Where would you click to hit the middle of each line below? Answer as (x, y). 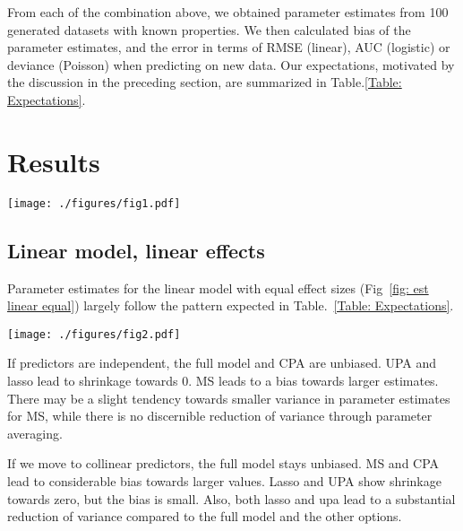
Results (54, 161)
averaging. (35, 433)
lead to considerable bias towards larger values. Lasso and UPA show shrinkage (224, 480)
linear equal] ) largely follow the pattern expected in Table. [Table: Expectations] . (231, 305)
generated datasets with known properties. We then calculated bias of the (209, 29)
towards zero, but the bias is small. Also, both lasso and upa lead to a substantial (231, 498)
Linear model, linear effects (136, 250)
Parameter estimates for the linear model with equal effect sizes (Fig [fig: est (218, 287)
